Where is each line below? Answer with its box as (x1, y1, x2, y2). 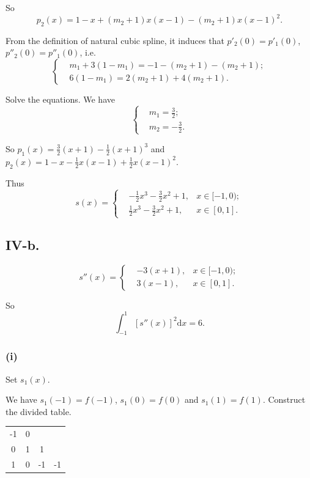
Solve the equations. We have (6, 93, 115, 106)
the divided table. (6, 405, 72, 417)
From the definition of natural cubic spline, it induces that (6, 34, 224, 46)
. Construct (262, 393, 306, 406)
